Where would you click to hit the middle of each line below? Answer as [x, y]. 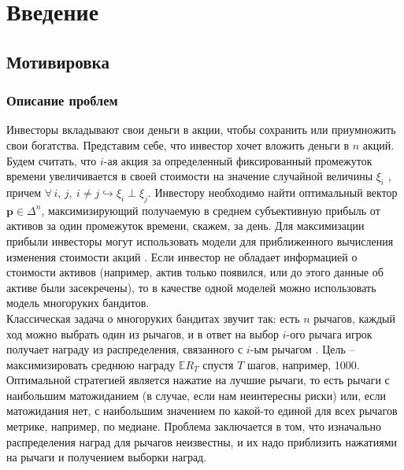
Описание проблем [62, 100]
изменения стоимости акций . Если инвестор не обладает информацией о [182, 256]
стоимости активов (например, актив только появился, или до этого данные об [195, 272]
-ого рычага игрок [329, 333]
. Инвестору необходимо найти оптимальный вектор [272, 192]
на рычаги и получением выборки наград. [107, 457]
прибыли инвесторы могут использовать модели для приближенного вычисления [200, 241]
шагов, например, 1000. [304, 364]
